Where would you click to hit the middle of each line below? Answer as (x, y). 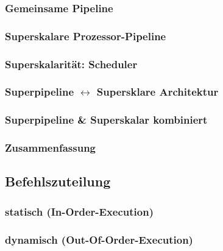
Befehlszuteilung (58, 181)
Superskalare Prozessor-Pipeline (86, 36)
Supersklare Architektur (158, 92)
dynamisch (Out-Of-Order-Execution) (99, 239)
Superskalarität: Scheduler (71, 64)
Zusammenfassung (51, 148)
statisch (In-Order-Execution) (79, 211)
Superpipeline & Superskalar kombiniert (106, 120)
